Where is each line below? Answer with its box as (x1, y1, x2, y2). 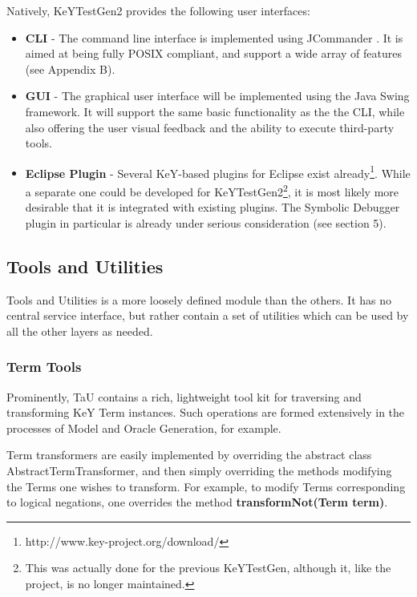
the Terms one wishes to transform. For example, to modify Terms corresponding (6, 478, 406, 494)
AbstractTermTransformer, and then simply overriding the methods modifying (6, 462, 392, 479)
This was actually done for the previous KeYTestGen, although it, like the (25, 559, 391, 576)
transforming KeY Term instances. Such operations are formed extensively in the (6, 404, 405, 421)
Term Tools (6, 357, 82, 377)
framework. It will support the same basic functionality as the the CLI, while (25, 103, 405, 119)
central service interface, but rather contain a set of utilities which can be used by (6, 307, 409, 324)
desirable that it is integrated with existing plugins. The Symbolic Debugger (25, 199, 400, 216)
